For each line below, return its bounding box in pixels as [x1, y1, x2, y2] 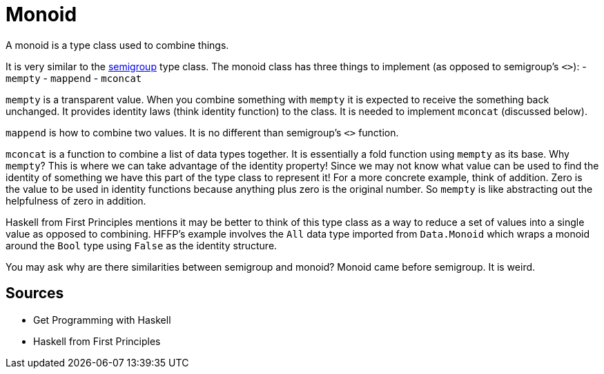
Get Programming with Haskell [33, 313, 171, 326]
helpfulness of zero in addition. [6, 194, 146, 207]
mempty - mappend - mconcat [6, 72, 142, 84]
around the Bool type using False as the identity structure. [6, 239, 277, 251]
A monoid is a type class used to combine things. [6, 39, 229, 51]
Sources [6, 284, 64, 302]
